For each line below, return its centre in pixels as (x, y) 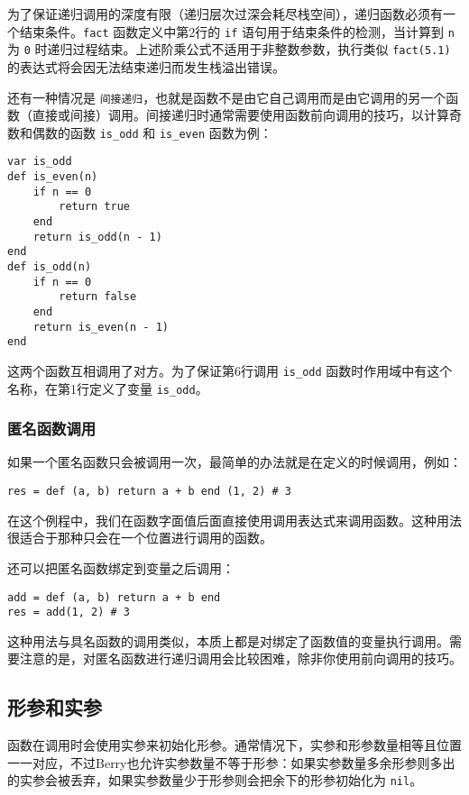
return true (95, 207)
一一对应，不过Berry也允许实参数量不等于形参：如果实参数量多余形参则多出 (231, 762)
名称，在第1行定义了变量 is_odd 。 (108, 388)
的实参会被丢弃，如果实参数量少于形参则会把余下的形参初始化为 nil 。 (215, 780)
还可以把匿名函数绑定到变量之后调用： (121, 567)
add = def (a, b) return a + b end (114, 597)
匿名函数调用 (52, 429)
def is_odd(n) (50, 267)
